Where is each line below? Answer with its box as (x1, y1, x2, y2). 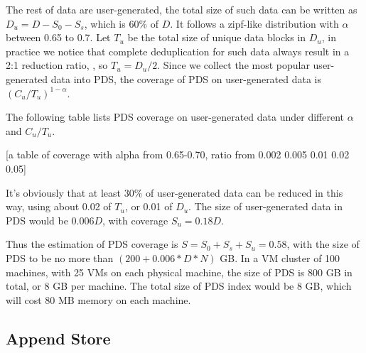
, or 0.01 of (124, 199, 173, 214)
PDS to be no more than (6, 250, 114, 265)
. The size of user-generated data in (188, 199, 343, 214)
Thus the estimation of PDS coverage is (6, 237, 178, 251)
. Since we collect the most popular (157, 58, 310, 72)
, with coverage (102, 212, 168, 227)
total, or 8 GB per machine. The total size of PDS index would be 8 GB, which (6, 278, 352, 293)
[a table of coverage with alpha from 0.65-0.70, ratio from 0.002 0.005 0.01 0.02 (6, 147, 350, 162)
